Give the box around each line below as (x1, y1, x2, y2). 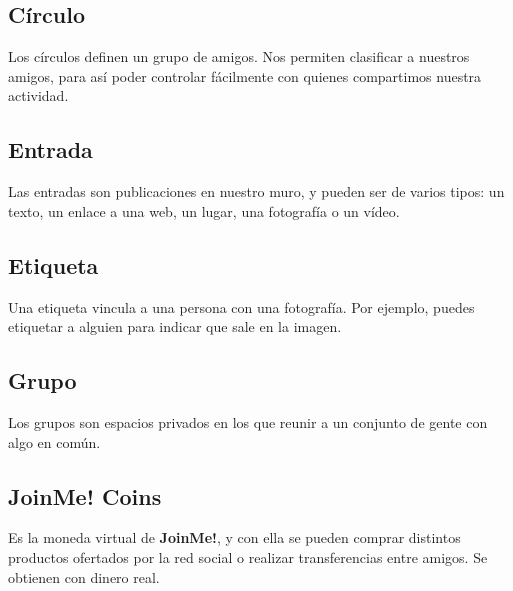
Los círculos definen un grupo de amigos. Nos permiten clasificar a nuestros (8, 46, 470, 67)
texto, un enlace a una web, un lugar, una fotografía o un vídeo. (8, 200, 400, 221)
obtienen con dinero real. (8, 566, 160, 587)
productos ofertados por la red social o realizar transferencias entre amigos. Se (8, 546, 488, 567)
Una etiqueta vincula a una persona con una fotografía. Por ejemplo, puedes (8, 296, 475, 317)
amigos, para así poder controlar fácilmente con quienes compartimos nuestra (8, 65, 482, 86)
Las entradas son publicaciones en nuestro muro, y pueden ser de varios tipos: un (8, 181, 505, 202)
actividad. (8, 85, 69, 106)
